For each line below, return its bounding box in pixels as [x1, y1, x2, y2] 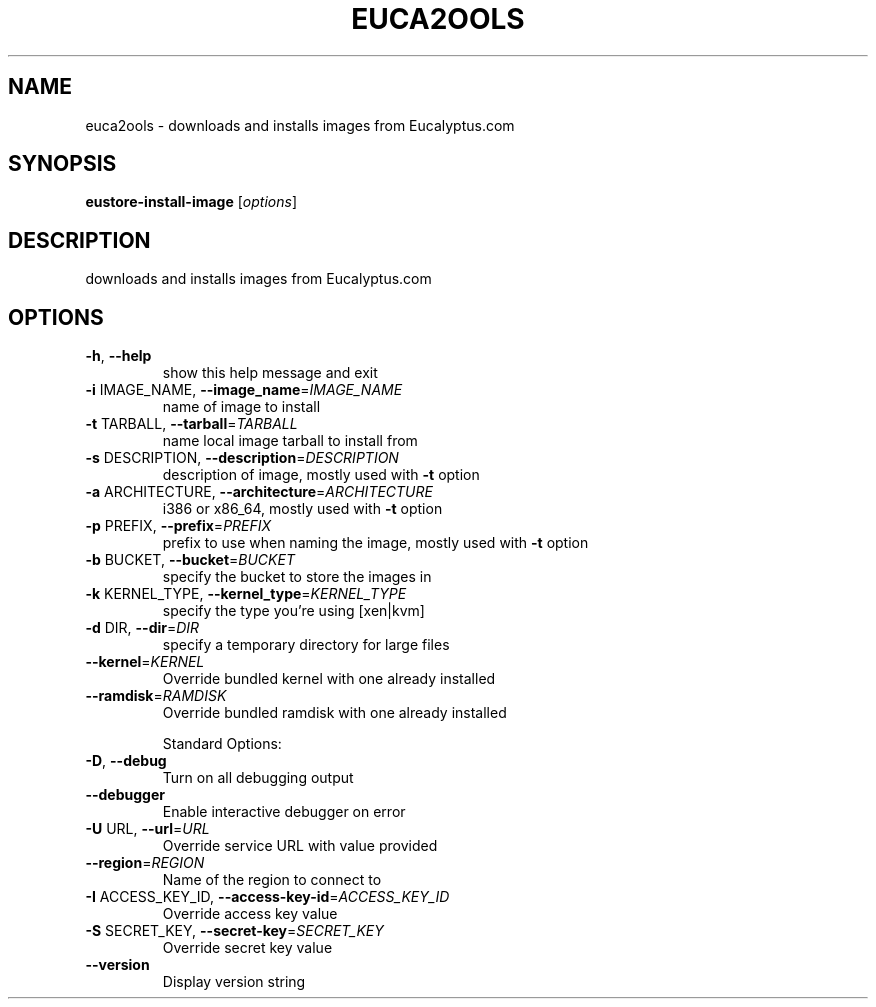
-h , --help [85, 347, 152, 365]
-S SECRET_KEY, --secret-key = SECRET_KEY [85, 922, 384, 940]
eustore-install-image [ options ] [85, 193, 298, 211]
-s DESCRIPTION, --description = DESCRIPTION [85, 449, 399, 467]
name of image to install [162, 398, 321, 416]
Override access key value [162, 905, 338, 923]
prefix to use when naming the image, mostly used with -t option [162, 534, 589, 552]
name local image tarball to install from [162, 432, 418, 450]
